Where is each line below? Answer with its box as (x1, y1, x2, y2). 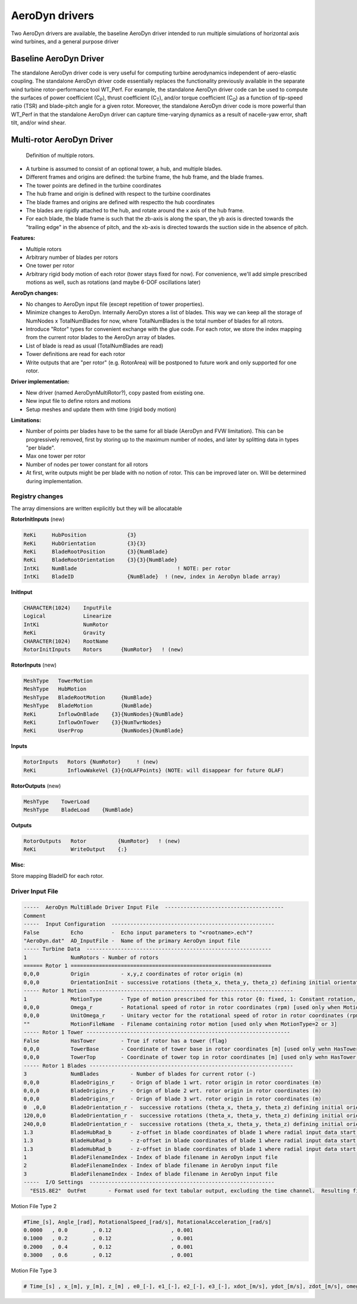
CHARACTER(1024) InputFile (23, 605, 112, 611)
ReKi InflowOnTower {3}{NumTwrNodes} (23, 719, 162, 726)
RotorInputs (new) (11, 661, 57, 669)
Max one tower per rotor (26, 452, 86, 459)
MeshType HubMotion (23, 686, 87, 693)
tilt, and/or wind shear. (11, 119, 67, 126)
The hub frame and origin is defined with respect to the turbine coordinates (26, 190, 211, 198)
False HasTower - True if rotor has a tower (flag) (23, 1037, 228, 1044)
